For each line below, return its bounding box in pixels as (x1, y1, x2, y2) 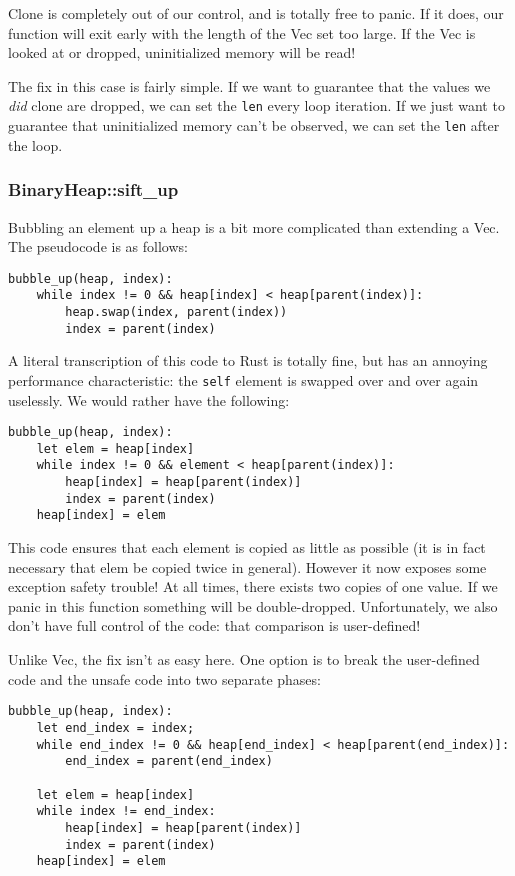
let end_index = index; (36, 720, 195, 735)
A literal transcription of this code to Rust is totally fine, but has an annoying (8, 350, 488, 371)
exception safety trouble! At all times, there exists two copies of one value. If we (8, 576, 498, 597)
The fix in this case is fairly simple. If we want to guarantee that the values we (8, 75, 491, 96)
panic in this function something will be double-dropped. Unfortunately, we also (8, 595, 498, 616)
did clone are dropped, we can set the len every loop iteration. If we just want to (8, 95, 505, 116)
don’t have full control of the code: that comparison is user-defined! (8, 615, 421, 636)
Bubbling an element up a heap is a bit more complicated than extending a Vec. (8, 216, 500, 237)
